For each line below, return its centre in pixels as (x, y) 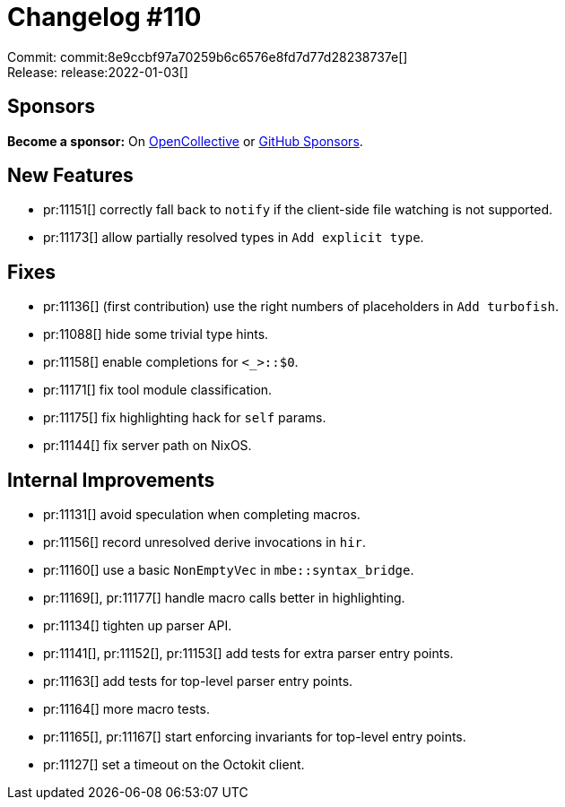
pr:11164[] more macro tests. (126, 709)
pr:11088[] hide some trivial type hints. (156, 334)
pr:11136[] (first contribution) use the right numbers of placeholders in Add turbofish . (301, 307)
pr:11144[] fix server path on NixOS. (148, 446)
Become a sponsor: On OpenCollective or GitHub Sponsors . (185, 141)
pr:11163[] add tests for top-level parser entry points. (198, 681)
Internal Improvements (111, 480)
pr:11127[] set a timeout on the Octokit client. (174, 765)
